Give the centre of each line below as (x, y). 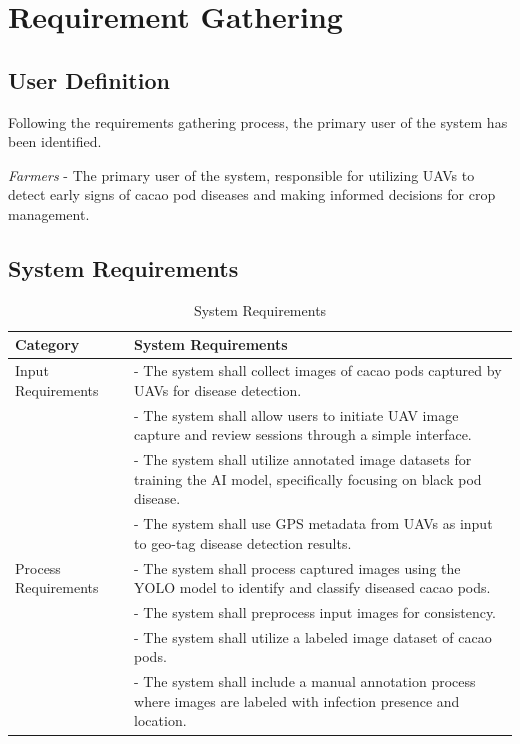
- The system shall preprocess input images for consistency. (315, 611)
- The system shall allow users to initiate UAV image (296, 414)
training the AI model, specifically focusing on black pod (308, 478)
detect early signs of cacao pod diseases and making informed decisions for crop (252, 194)
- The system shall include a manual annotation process (305, 681)
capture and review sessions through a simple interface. (303, 434)
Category (47, 344)
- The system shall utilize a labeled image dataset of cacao (313, 636)
